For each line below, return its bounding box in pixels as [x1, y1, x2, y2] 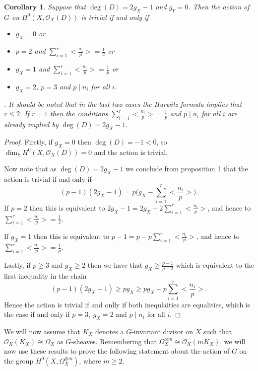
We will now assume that [4, 326, 80, 337]
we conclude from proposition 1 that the [126, 163, 248, 174]
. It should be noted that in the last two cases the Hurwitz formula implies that [4, 98, 242, 109]
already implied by [4, 119, 59, 130]
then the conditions [50, 108, 108, 119]
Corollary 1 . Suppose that [4, 1, 86, 11]
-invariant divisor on [131, 326, 193, 337]
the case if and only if [4, 309, 70, 319]
